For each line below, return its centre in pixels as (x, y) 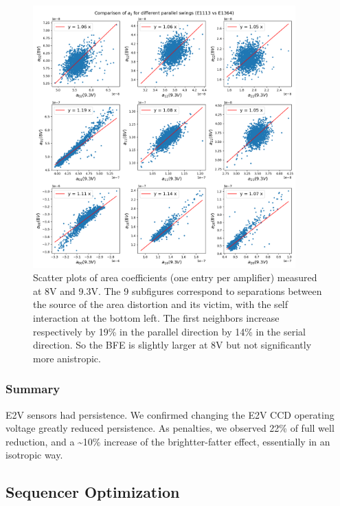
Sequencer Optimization (93, 492)
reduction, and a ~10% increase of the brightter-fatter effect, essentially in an (168, 441)
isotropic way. (34, 455)
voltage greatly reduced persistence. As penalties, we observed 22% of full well (170, 428)
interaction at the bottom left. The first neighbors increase (156, 317)
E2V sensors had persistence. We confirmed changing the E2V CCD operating (170, 414)
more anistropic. (67, 358)
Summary (33, 389)
